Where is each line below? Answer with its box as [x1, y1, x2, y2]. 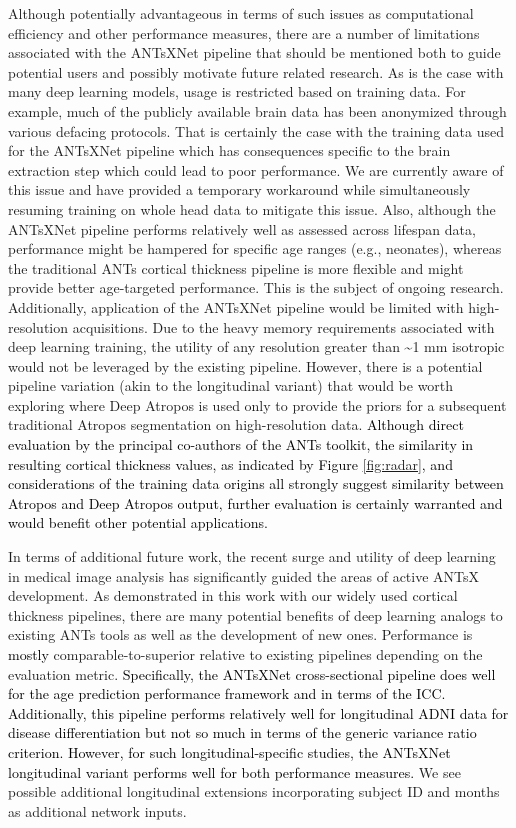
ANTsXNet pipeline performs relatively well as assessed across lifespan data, [8, 218, 476, 239]
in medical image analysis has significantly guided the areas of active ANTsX [8, 565, 480, 586]
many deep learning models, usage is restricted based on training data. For [8, 81, 466, 102]
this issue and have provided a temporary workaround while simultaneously [8, 179, 471, 200]
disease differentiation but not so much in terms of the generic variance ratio [8, 722, 477, 743]
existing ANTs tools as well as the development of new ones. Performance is [8, 624, 473, 645]
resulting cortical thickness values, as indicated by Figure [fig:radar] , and [8, 453, 453, 474]
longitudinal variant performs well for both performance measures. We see [8, 761, 461, 782]
